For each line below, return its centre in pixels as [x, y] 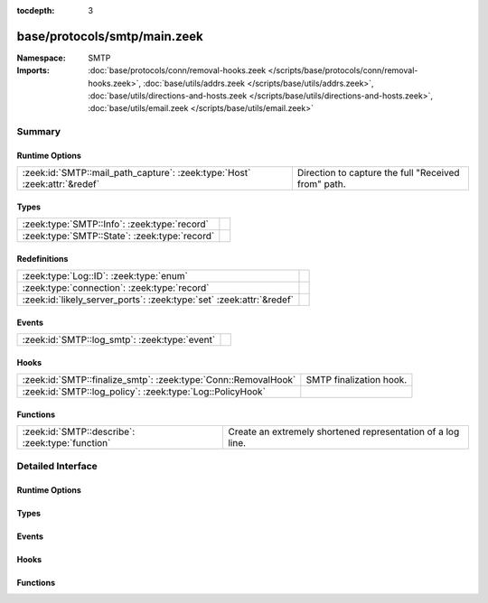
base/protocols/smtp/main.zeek [110, 36]
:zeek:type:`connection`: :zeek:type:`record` [116, 288]
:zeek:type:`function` [66, 443]
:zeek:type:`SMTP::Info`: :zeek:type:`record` [116, 224]
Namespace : [42, 58]
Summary [39, 132]
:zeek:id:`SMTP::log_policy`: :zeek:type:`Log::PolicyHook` [144, 392]
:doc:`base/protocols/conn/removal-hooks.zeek [177, 70]
